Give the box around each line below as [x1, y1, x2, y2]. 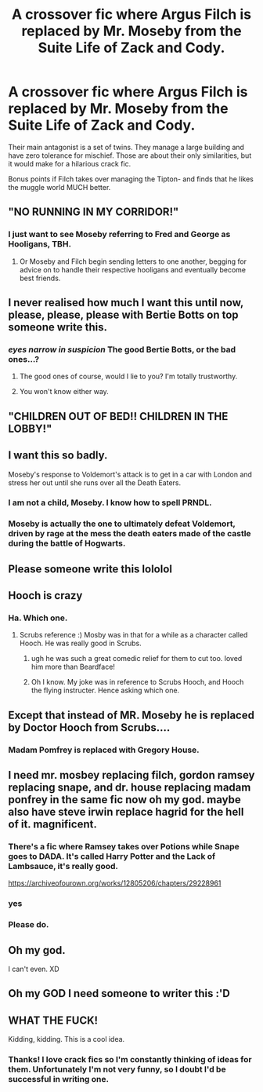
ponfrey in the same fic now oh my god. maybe [8, 793, 241, 806]
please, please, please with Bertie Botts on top [8, 309, 239, 322]
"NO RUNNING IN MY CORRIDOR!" [8, 206, 179, 219]
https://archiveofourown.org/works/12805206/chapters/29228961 [8, 878, 222, 888]
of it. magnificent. [8, 818, 98, 831]
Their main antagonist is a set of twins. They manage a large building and [8, 142, 245, 152]
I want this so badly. [8, 449, 108, 462]
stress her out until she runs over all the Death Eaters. [8, 477, 182, 488]
